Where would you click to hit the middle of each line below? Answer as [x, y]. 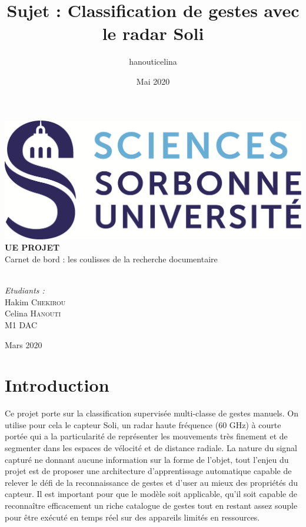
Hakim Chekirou [35, 301]
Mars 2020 [24, 344]
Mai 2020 [153, 81]
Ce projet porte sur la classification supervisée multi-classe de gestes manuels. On [152, 413]
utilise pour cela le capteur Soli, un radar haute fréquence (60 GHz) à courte [143, 424]
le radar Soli [153, 33]
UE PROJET [32, 247]
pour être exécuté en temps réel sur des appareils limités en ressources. [132, 517]
